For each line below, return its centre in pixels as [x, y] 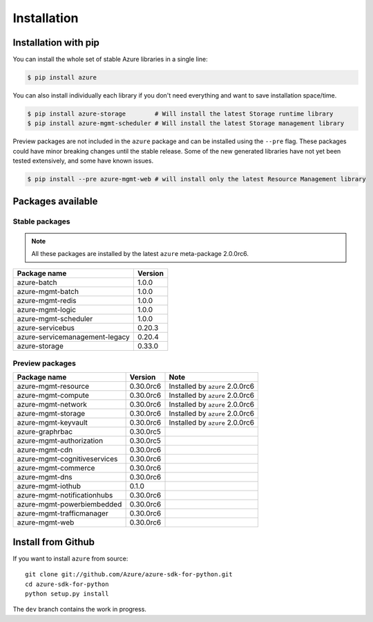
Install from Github [54, 542]
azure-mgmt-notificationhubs [65, 495]
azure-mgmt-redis [47, 300]
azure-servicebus [46, 327]
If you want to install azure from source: [70, 558]
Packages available [55, 201]
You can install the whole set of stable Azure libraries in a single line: [111, 60]
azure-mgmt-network [52, 405]
